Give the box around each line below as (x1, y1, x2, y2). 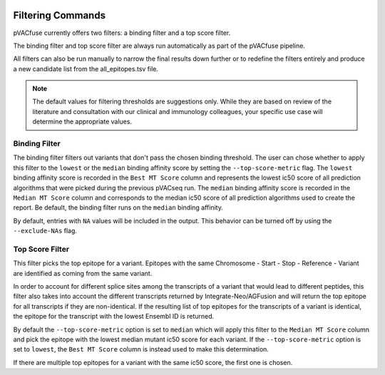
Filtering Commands (13, 9, 106, 21)
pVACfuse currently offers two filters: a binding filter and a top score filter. (13, 29, 231, 37)
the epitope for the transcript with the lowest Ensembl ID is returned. (13, 312, 215, 321)
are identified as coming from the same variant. (13, 269, 153, 277)
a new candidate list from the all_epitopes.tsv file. (13, 64, 158, 73)
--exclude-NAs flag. (13, 227, 78, 235)
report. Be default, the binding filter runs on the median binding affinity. (13, 203, 224, 212)
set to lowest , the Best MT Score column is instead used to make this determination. (13, 345, 269, 354)
